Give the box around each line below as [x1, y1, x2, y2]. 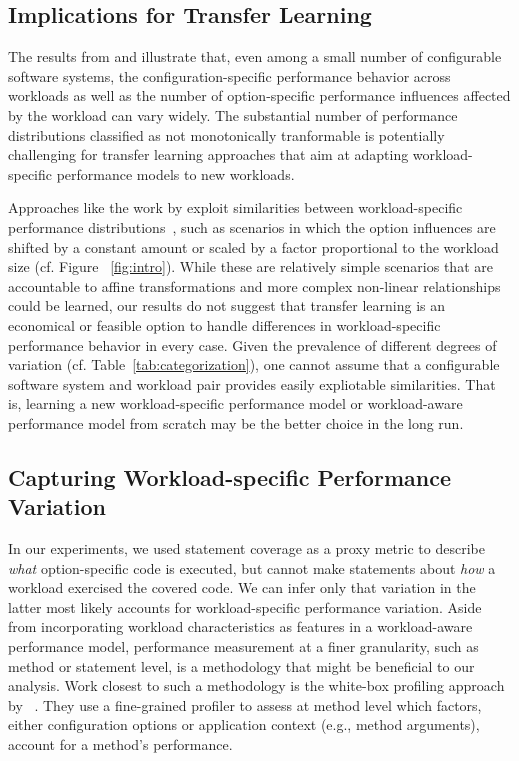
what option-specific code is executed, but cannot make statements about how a [8, 557, 496, 578]
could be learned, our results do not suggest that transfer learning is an [8, 295, 446, 316]
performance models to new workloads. [56, 163, 295, 184]
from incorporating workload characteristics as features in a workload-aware [8, 616, 473, 637]
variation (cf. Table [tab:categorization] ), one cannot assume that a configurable [8, 354, 500, 375]
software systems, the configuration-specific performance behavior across [8, 65, 451, 86]
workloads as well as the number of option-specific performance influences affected [8, 85, 511, 106]
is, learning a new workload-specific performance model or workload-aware [8, 393, 463, 414]
